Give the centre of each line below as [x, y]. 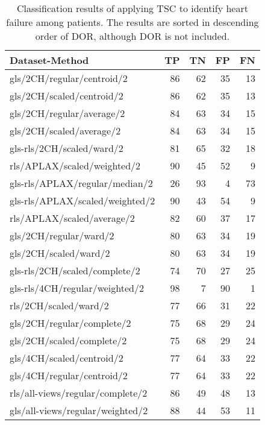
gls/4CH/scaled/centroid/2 [67, 358]
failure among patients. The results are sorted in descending [132, 22]
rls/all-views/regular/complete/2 [79, 393]
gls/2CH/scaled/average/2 [65, 131]
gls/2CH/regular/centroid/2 [69, 78]
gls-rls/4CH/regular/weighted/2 [77, 288]
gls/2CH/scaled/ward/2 [60, 253]
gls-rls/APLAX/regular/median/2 [81, 183]
